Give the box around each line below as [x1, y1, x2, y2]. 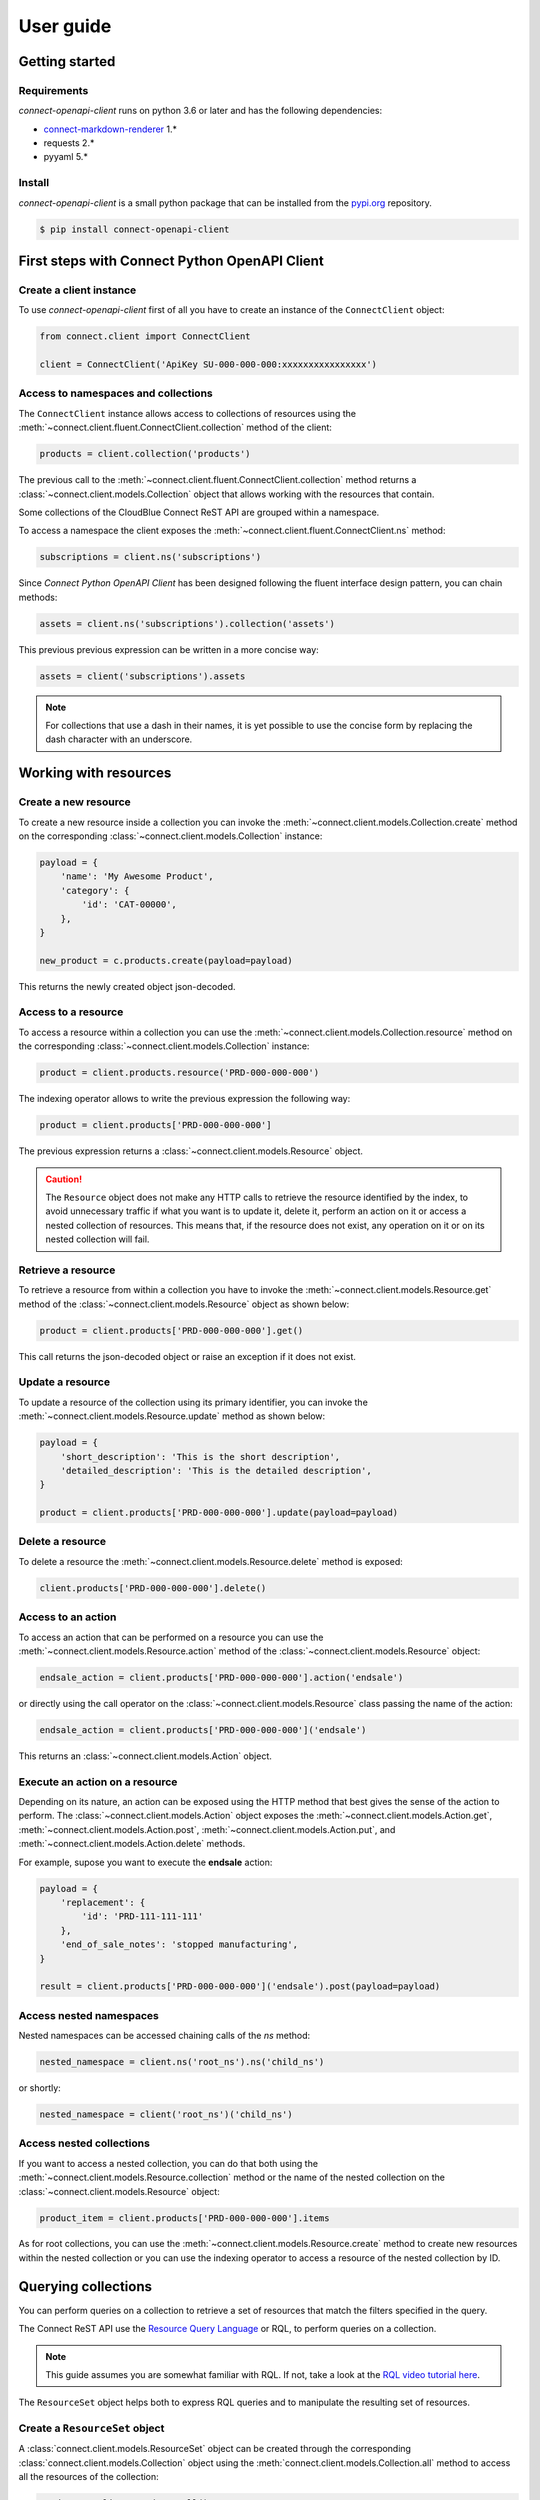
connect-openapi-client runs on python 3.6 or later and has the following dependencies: [18, 105, 383, 117]
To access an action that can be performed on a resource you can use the [18, 1631, 324, 1643]
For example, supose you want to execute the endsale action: [18, 1856, 273, 1868]
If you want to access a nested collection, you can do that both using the [18, 2157, 319, 2169]
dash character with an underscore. [45, 733, 193, 745]
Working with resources [18, 765, 172, 782]
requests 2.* [43, 137, 95, 149]
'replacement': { [60, 1896, 146, 1908]
